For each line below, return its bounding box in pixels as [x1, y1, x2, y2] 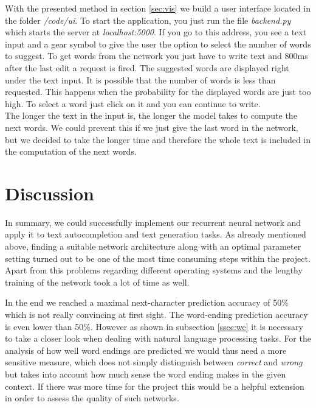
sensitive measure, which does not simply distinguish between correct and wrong [5, 356, 303, 368]
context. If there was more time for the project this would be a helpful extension [5, 379, 304, 392]
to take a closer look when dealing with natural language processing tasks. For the [5, 332, 311, 345]
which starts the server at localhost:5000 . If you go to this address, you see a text [5, 26, 307, 38]
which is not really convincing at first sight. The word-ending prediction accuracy [5, 308, 308, 320]
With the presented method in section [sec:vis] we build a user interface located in [5, 2, 311, 14]
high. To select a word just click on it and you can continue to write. [5, 97, 261, 110]
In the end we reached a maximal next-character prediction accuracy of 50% [5, 296, 289, 309]
